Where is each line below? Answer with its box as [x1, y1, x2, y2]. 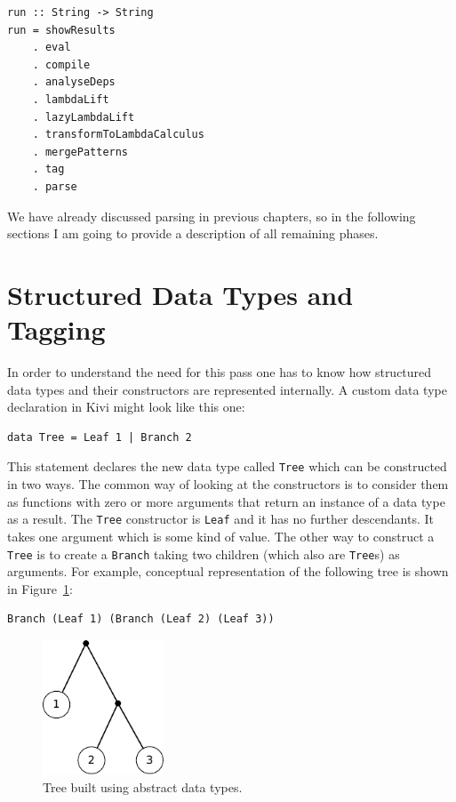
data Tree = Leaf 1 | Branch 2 [7, 430, 192, 444]
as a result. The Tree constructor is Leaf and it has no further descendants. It [7, 509, 434, 528]
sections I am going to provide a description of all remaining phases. [7, 224, 379, 243]
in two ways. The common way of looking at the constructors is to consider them [7, 475, 449, 493]
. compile [32, 58, 91, 71]
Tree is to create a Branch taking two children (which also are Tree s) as [7, 544, 400, 563]
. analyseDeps [32, 76, 116, 89]
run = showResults [7, 23, 116, 36]
